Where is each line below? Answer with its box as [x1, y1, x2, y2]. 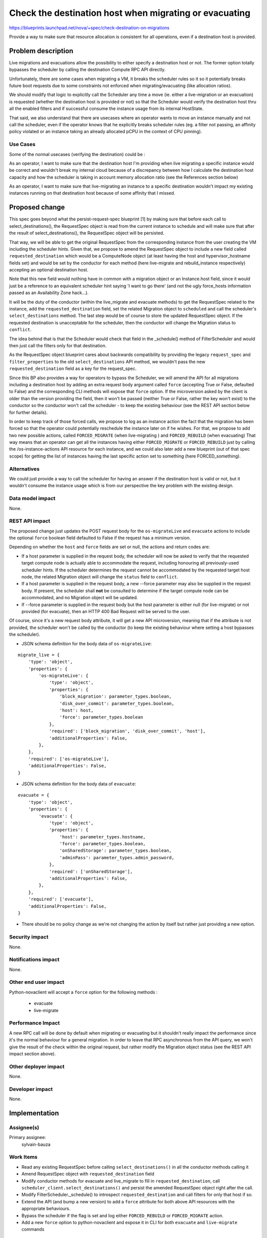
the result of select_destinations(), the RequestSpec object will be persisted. [9, 230, 165, 236]
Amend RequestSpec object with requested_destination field [21, 1171, 154, 1177]
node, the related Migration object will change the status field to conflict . [21, 574, 178, 580]
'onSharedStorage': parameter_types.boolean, [59, 848, 172, 854]
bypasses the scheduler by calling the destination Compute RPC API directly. [9, 67, 166, 73]
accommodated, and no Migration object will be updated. [21, 595, 138, 601]
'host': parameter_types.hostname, [59, 834, 146, 839]
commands [21, 1226, 44, 1233]
